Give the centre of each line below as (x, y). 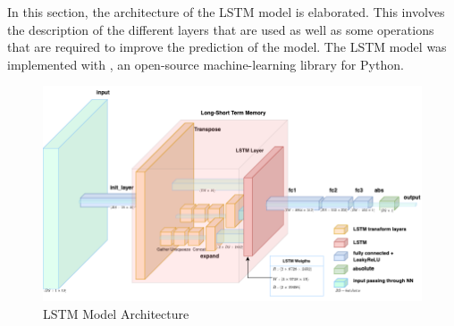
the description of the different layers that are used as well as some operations (221, 29)
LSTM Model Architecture (116, 313)
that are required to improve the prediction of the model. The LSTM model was (227, 47)
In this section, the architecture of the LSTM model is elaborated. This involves (226, 12)
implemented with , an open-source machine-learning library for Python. (206, 64)
